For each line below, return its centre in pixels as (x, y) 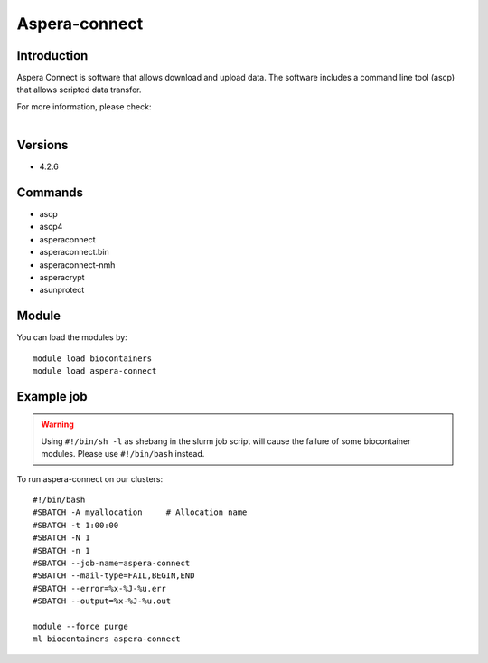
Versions (42, 145)
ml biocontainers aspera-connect (107, 639)
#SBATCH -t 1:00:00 (76, 525)
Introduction (52, 56)
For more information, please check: (84, 106)
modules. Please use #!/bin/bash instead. (123, 454)
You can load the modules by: (72, 337)
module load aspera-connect (95, 371)
